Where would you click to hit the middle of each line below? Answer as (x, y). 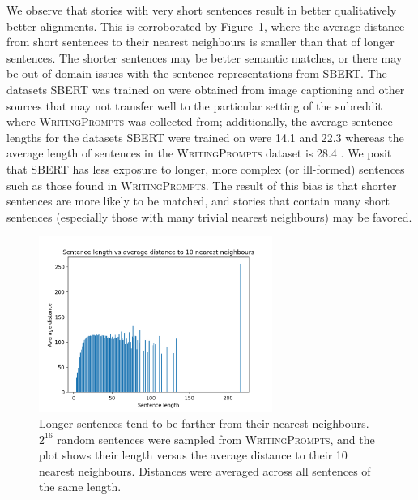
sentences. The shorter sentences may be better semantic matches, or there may (205, 57)
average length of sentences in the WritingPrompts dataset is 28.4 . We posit (199, 153)
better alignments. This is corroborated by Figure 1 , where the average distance (206, 26)
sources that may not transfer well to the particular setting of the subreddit (194, 105)
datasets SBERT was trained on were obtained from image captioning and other (206, 89)
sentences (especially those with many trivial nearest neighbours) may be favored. (209, 216)
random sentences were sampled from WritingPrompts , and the (216, 439)
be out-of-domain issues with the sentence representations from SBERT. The (197, 73)
